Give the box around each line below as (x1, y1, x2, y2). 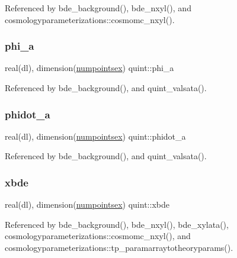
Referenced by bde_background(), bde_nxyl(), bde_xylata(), (5, 218, 229, 230)
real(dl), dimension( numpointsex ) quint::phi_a (5, 62, 174, 74)
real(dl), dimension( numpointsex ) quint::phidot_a (5, 130, 186, 142)
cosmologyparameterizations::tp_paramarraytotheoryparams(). (5, 241, 233, 253)
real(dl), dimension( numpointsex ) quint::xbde (5, 198, 169, 211)
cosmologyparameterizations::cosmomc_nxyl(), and (5, 230, 191, 242)
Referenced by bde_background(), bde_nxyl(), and (5, 2, 191, 14)
